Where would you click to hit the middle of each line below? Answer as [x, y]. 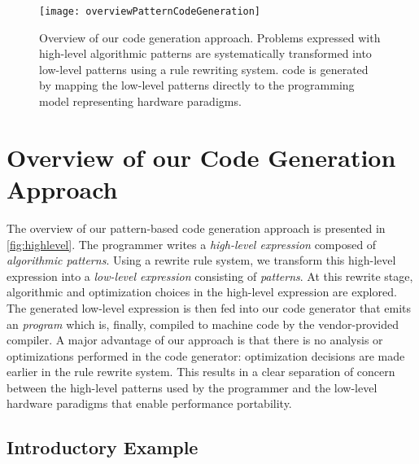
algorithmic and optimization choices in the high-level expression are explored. [202, 292]
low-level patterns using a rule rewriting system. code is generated [204, 69]
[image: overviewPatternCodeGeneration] [150, 11]
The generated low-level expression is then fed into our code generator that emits [209, 307]
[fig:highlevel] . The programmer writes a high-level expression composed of [192, 244]
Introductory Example [103, 447]
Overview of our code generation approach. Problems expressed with [210, 37]
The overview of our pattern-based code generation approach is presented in [196, 228]
